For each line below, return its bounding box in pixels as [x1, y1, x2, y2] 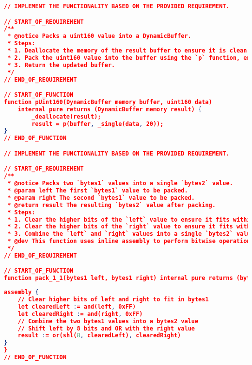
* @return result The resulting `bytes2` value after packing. [7, 201, 216, 209]
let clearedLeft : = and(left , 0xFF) [17, 303, 136, 310]
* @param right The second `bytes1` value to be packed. [7, 194, 195, 201]
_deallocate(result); [31, 113, 101, 120]
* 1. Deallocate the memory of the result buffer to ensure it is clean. [7, 47, 251, 54]
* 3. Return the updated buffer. [7, 61, 115, 69]
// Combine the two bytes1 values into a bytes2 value [17, 317, 199, 325]
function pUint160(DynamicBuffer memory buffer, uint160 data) [4, 98, 212, 105]
